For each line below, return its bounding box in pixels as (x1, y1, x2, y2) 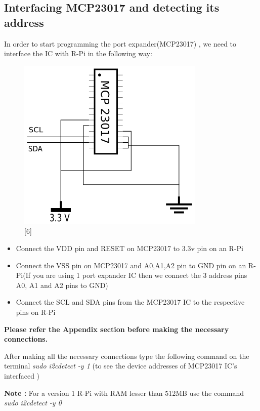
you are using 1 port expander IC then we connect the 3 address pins (32, 270, 247, 280)
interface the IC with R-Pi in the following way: (4, 48, 152, 59)
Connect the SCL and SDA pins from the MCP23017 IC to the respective (16, 297, 245, 307)
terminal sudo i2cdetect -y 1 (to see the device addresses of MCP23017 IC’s (4, 360, 237, 371)
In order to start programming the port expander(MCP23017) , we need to (4, 38, 237, 49)
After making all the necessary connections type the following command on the (4, 350, 249, 361)
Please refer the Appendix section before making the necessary (4, 323, 229, 334)
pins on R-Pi (16, 306, 56, 317)
